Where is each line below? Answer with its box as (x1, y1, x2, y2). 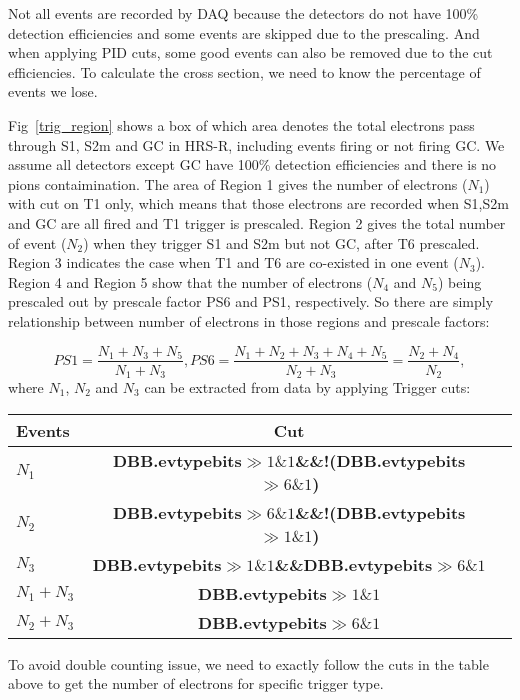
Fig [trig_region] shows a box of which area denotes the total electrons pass (8, 114, 475, 135)
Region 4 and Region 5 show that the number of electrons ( (8, 271, 373, 292)
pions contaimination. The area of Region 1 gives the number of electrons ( (8, 173, 468, 194)
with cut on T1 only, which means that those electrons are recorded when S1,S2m (8, 193, 509, 214)
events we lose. (8, 81, 98, 102)
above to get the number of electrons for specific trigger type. (8, 673, 384, 694)
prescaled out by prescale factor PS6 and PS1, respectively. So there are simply (8, 291, 494, 312)
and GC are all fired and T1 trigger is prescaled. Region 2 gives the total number (8, 212, 506, 233)
